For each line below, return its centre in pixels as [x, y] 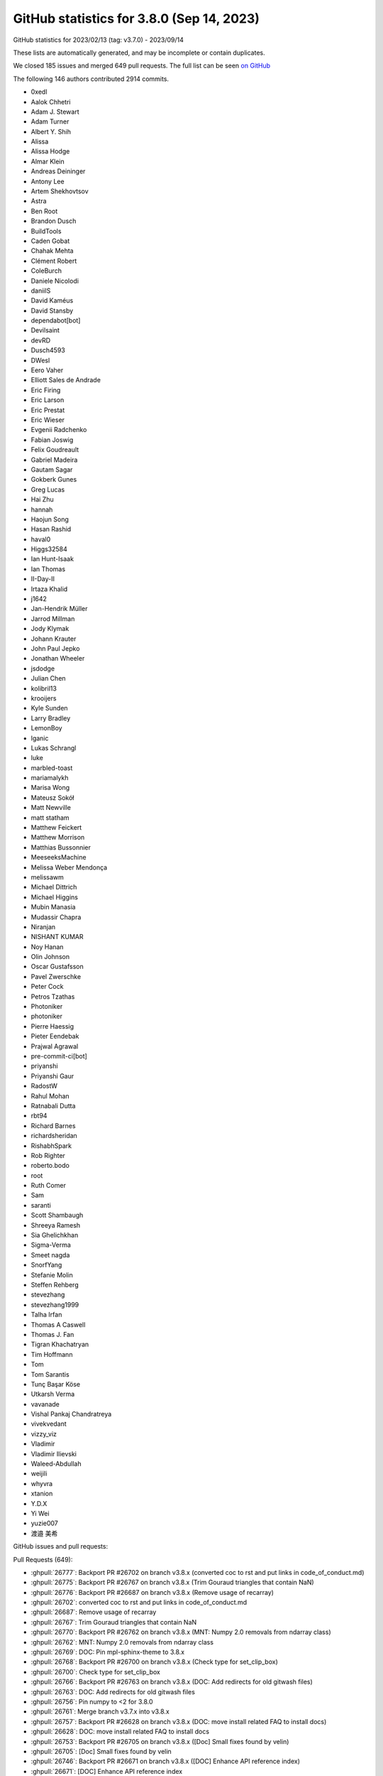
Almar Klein [48, 161]
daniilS [41, 291]
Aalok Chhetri [51, 102]
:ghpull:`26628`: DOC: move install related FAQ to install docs [120, 1732]
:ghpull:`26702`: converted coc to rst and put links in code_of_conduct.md [139, 1603]
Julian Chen [49, 678]
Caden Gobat [50, 241]
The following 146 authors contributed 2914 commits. [91, 79]
